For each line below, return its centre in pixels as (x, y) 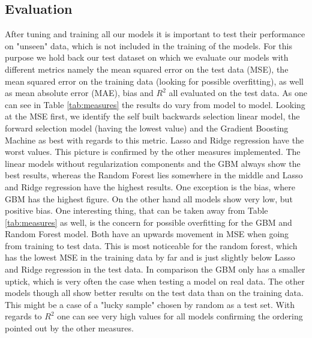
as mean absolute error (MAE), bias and (79, 93)
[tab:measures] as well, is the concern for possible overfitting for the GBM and (148, 222)
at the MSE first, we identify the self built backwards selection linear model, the (152, 116)
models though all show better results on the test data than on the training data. (154, 293)
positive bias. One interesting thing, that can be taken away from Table (136, 210)
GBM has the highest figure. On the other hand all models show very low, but (149, 198)
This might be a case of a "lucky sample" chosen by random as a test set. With (150, 304)
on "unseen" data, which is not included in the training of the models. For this (148, 45)
